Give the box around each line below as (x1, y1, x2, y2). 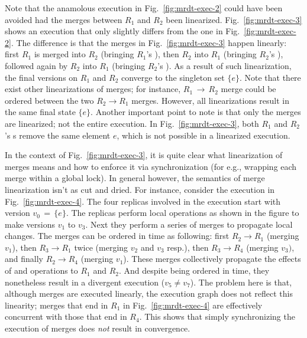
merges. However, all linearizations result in (131, 94, 290, 106)
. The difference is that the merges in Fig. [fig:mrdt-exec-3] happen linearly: (11, 36, 287, 48)
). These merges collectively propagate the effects (123, 252, 301, 265)
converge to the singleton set (121, 71, 225, 83)
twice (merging (74, 241, 128, 253)
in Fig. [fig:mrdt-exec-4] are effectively (123, 298, 263, 311)
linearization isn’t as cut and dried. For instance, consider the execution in (5, 183, 275, 195)
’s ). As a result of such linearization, (157, 59, 292, 71)
